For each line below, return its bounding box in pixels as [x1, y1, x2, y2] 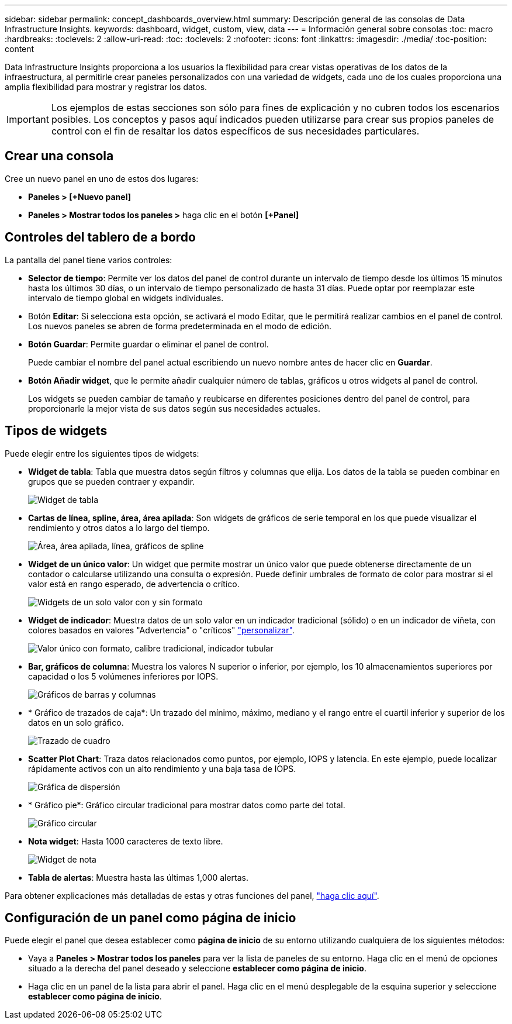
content [5, 44, 34, 54]
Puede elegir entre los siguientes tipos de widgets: [5, 448, 199, 458]
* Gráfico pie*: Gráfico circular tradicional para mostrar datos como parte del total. [28, 799, 345, 810]
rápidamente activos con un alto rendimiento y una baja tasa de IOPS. [28, 763, 296, 774]
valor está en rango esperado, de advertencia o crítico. [28, 578, 240, 589]
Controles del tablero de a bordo [5, 230, 196, 245]
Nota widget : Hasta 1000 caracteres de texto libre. [28, 836, 223, 846]
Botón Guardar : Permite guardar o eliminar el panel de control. [28, 339, 269, 349]
